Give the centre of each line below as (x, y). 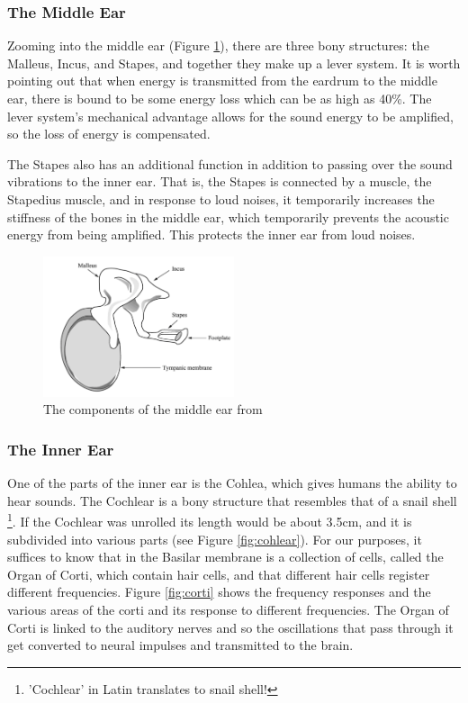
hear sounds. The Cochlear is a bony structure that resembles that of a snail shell (232, 500)
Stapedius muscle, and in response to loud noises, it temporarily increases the (221, 198)
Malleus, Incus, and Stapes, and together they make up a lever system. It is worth (234, 63)
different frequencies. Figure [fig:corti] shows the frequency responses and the (219, 592)
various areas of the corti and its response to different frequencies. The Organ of (228, 609)
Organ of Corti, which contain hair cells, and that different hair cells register (219, 574)
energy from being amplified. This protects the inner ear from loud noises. (211, 234)
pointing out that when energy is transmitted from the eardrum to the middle (222, 81)
